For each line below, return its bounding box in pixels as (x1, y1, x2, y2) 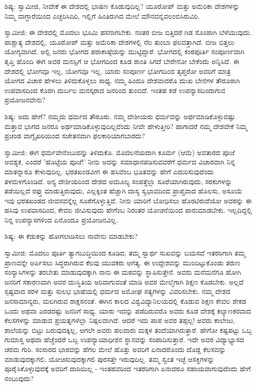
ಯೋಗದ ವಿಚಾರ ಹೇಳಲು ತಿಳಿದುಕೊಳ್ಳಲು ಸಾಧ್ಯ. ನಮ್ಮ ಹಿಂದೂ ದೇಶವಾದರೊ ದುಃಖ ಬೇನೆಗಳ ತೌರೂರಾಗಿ (4, 75, 240, 86)
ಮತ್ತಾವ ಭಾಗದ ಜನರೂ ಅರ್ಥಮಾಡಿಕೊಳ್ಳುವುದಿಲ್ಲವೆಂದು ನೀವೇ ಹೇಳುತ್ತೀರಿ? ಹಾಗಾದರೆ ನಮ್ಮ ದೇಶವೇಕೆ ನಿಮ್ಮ (4, 121, 248, 131)
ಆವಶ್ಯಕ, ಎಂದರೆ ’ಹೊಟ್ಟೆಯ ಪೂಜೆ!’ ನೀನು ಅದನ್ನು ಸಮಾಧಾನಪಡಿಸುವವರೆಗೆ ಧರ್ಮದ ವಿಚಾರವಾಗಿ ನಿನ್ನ (4, 157, 235, 167)
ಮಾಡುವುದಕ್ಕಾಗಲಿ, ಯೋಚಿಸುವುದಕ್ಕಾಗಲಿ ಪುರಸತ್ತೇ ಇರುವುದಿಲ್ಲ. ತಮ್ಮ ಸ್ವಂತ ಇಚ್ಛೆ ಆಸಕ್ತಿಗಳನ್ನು (4, 354, 215, 364)
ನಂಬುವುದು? (4, 373, 34, 383)
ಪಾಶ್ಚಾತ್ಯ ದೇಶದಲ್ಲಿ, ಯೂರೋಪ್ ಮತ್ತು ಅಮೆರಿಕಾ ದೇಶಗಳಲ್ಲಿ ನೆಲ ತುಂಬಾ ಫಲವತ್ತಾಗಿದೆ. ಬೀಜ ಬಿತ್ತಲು (4, 36, 234, 47)
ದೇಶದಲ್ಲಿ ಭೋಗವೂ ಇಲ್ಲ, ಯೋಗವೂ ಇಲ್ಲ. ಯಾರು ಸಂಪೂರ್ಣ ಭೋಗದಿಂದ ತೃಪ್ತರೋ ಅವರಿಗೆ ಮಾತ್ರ (4, 65, 231, 76)
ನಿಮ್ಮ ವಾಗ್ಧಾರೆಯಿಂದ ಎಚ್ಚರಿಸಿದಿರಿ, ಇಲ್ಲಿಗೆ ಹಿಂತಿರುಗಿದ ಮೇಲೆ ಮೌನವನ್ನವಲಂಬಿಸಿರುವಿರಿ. (4, 10, 200, 21)
